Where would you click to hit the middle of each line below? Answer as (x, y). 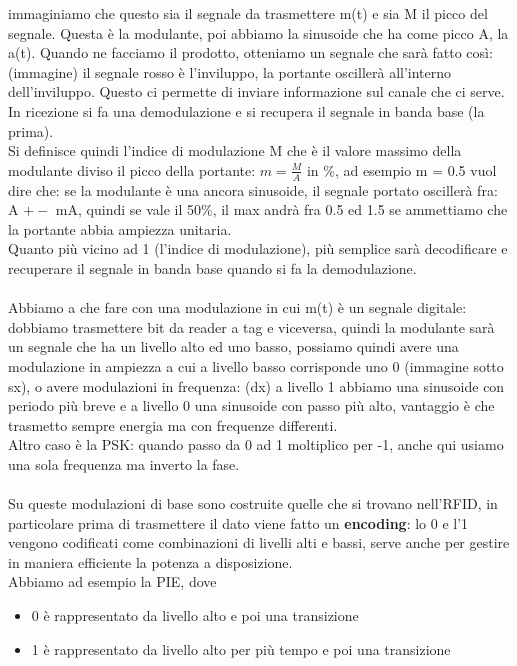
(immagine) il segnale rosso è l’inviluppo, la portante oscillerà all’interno (230, 71)
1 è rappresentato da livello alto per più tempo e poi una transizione (241, 648)
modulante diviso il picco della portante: (132, 169)
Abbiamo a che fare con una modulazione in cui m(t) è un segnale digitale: (237, 307)
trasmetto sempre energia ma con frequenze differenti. (173, 424)
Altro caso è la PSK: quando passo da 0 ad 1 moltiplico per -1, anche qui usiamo (256, 444)
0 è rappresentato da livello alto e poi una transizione (195, 615)
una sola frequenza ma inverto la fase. (124, 463)
